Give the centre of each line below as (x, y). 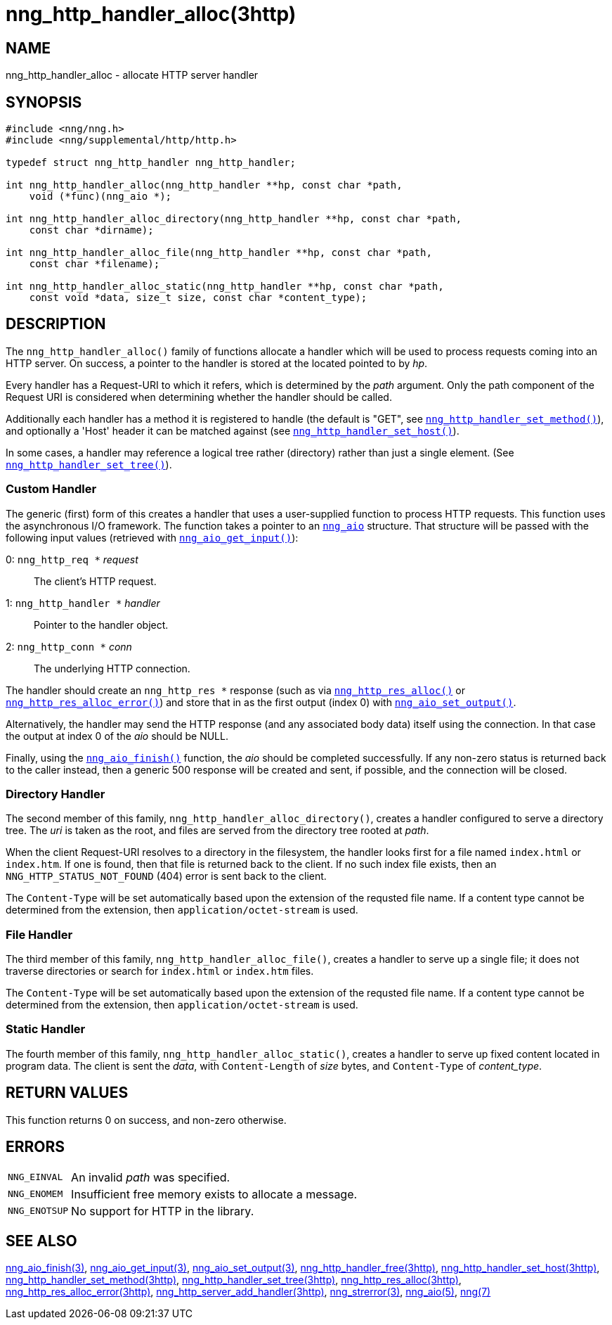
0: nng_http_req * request (72, 559)
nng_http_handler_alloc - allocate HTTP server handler (132, 75)
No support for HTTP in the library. (163, 1211)
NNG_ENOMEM (35, 1194)
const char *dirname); (91, 230)
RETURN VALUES (67, 1093)
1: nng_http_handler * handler (83, 603)
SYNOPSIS (44, 102)
